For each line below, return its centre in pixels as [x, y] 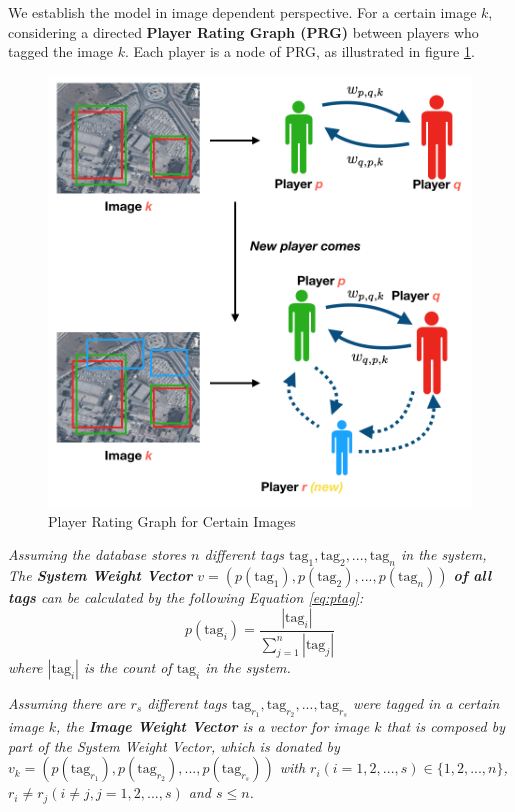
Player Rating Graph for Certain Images [172, 520]
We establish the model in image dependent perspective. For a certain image [242, 12]
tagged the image [60, 51]
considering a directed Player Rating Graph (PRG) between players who [243, 31]
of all [472, 575]
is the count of [127, 666]
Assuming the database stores [97, 554]
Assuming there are [67, 702]
